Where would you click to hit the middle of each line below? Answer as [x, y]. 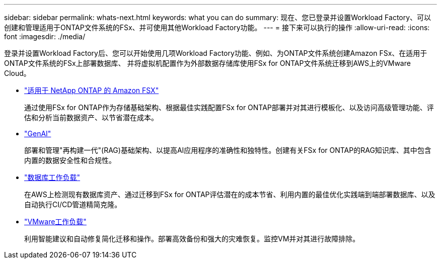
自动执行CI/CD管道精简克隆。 [73, 204]
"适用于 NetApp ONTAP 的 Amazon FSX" [92, 90]
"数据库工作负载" [52, 177]
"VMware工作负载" [55, 222]
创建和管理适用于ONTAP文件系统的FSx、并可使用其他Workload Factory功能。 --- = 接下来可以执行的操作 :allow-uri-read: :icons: [217, 27]
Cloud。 [17, 73]
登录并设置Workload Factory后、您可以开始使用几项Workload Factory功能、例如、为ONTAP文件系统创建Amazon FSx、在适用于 [216, 53]
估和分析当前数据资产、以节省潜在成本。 [91, 117]
